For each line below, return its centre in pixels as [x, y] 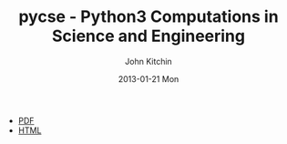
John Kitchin [149, 61]
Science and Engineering [149, 36]
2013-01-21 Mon [149, 78]
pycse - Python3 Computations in [149, 17]
